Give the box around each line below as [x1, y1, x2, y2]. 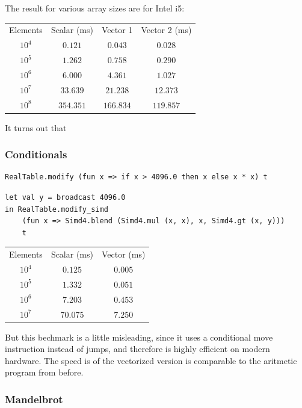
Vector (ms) [102, 248, 146, 261]
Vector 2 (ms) [141, 23, 192, 36]
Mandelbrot [5, 391, 63, 406]
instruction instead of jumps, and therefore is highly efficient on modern [5, 342, 270, 355]
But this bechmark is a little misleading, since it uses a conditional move [5, 330, 273, 343]
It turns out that [5, 121, 67, 134]
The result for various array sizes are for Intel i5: [5, 2, 185, 14]
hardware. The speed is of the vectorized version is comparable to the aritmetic [5, 354, 297, 366]
